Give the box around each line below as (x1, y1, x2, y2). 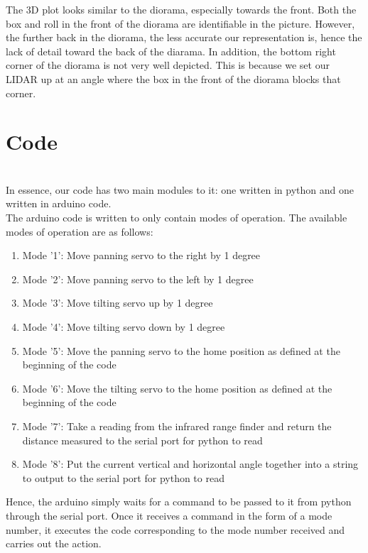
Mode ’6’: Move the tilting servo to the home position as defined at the (22, 380, 332, 395)
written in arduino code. (6, 196, 112, 211)
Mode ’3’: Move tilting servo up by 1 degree (22, 295, 213, 310)
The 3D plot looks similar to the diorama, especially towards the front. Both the (6, 2, 357, 16)
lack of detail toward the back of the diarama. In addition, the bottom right (6, 43, 336, 58)
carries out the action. (6, 536, 102, 551)
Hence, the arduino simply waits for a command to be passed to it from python (6, 494, 352, 509)
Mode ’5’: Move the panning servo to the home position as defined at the (22, 343, 340, 358)
